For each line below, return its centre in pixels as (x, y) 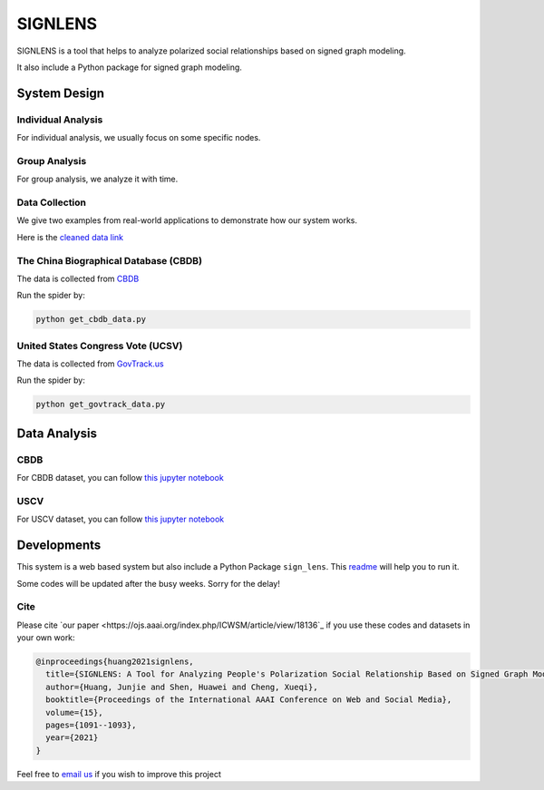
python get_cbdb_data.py (91, 319)
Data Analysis (57, 433)
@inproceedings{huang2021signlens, (115, 662)
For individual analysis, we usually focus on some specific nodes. (139, 138)
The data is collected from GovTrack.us (91, 364)
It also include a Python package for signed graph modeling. (129, 67)
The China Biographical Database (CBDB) (110, 260)
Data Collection (51, 202)
